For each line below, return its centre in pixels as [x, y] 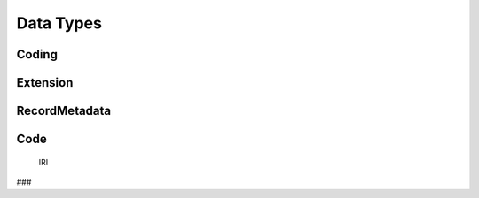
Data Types [59, 23]
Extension [45, 83]
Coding [37, 54]
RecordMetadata [64, 111]
